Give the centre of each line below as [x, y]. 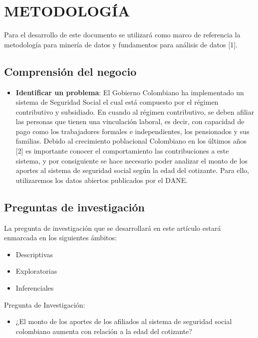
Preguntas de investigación [74, 207]
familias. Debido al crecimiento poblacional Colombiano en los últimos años [131, 141]
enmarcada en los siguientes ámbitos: [60, 238]
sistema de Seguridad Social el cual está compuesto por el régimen [117, 102]
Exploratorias [36, 271]
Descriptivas [34, 254]
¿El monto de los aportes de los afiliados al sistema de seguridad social [124, 321]
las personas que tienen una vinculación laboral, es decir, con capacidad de [130, 121]
